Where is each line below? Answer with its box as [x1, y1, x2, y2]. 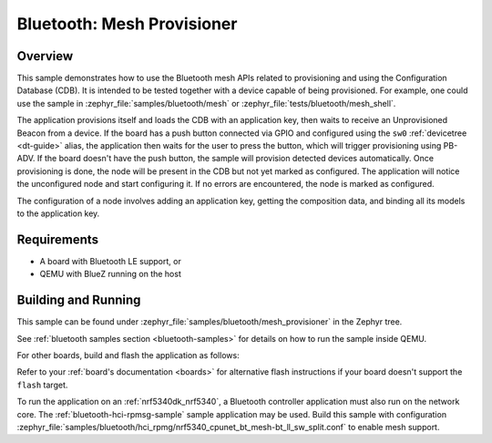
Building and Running [16, 293, 141, 308]
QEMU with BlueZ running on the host [39, 269, 181, 280]
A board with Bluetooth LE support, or [39, 255, 181, 266]
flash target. [16, 379, 68, 390]
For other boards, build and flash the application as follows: [16, 349, 241, 360]
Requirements [16, 232, 99, 247]
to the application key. [16, 208, 100, 219]
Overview [16, 48, 74, 64]
